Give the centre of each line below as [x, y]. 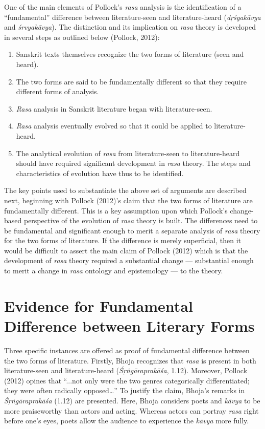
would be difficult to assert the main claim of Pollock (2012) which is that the [126, 250]
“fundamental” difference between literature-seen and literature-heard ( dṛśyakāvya [132, 17]
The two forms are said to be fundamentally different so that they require [131, 81]
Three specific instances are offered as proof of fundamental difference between [127, 350]
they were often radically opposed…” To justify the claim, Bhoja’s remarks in [125, 390]
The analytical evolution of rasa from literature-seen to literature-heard [128, 153]
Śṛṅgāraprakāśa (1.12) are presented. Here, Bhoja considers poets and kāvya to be [132, 400]
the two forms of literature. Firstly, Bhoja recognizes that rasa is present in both [130, 360]
